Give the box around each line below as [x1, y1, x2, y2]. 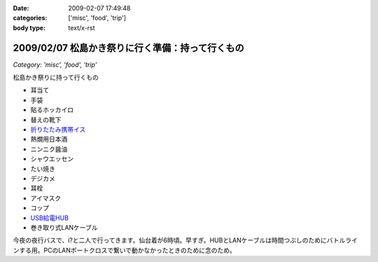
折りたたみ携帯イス [30, 125, 86, 134]
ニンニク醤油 [30, 144, 68, 153]
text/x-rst [68, 23, 95, 32]
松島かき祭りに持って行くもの [13, 74, 99, 82]
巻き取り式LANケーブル [30, 223, 98, 231]
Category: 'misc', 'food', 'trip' [13, 60, 97, 69]
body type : [13, 23, 45, 32]
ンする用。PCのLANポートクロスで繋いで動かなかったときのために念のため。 [13, 246, 236, 254]
